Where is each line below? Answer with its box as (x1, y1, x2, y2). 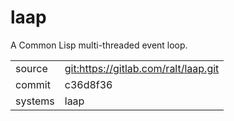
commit (15, 77, 51, 91)
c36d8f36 (64, 77, 113, 91)
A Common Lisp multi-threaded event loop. (10, 39, 188, 51)
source (15, 61, 48, 75)
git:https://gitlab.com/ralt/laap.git (64, 61, 220, 75)
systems (15, 94, 55, 108)
